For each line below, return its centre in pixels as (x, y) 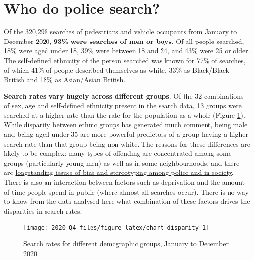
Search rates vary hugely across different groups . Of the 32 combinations (124, 96)
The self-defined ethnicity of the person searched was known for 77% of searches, (125, 60)
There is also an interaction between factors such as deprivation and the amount (125, 182)
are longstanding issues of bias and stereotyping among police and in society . (119, 172)
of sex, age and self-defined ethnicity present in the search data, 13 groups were (123, 105)
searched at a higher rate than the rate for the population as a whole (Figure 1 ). (125, 115)
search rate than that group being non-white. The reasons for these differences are (127, 143)
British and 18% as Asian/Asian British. (65, 79)
